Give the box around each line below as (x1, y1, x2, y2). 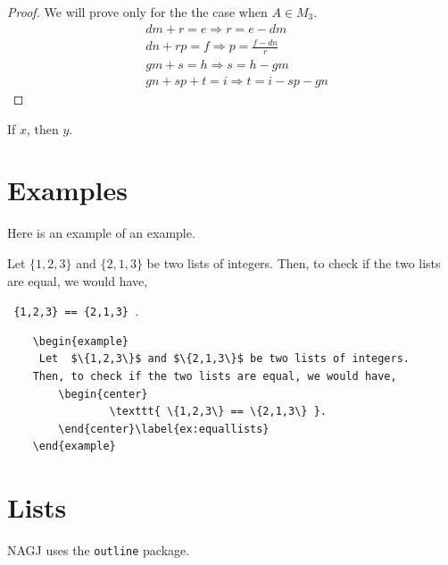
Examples (7, 172, 128, 208)
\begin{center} (58, 387, 148, 401)
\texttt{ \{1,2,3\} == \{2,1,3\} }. (109, 405, 327, 418)
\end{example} (32, 440, 116, 453)
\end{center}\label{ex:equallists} (58, 422, 270, 435)
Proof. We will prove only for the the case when (7, 3, 268, 21)
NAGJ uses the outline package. (7, 541, 190, 560)
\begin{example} (32, 334, 129, 348)
